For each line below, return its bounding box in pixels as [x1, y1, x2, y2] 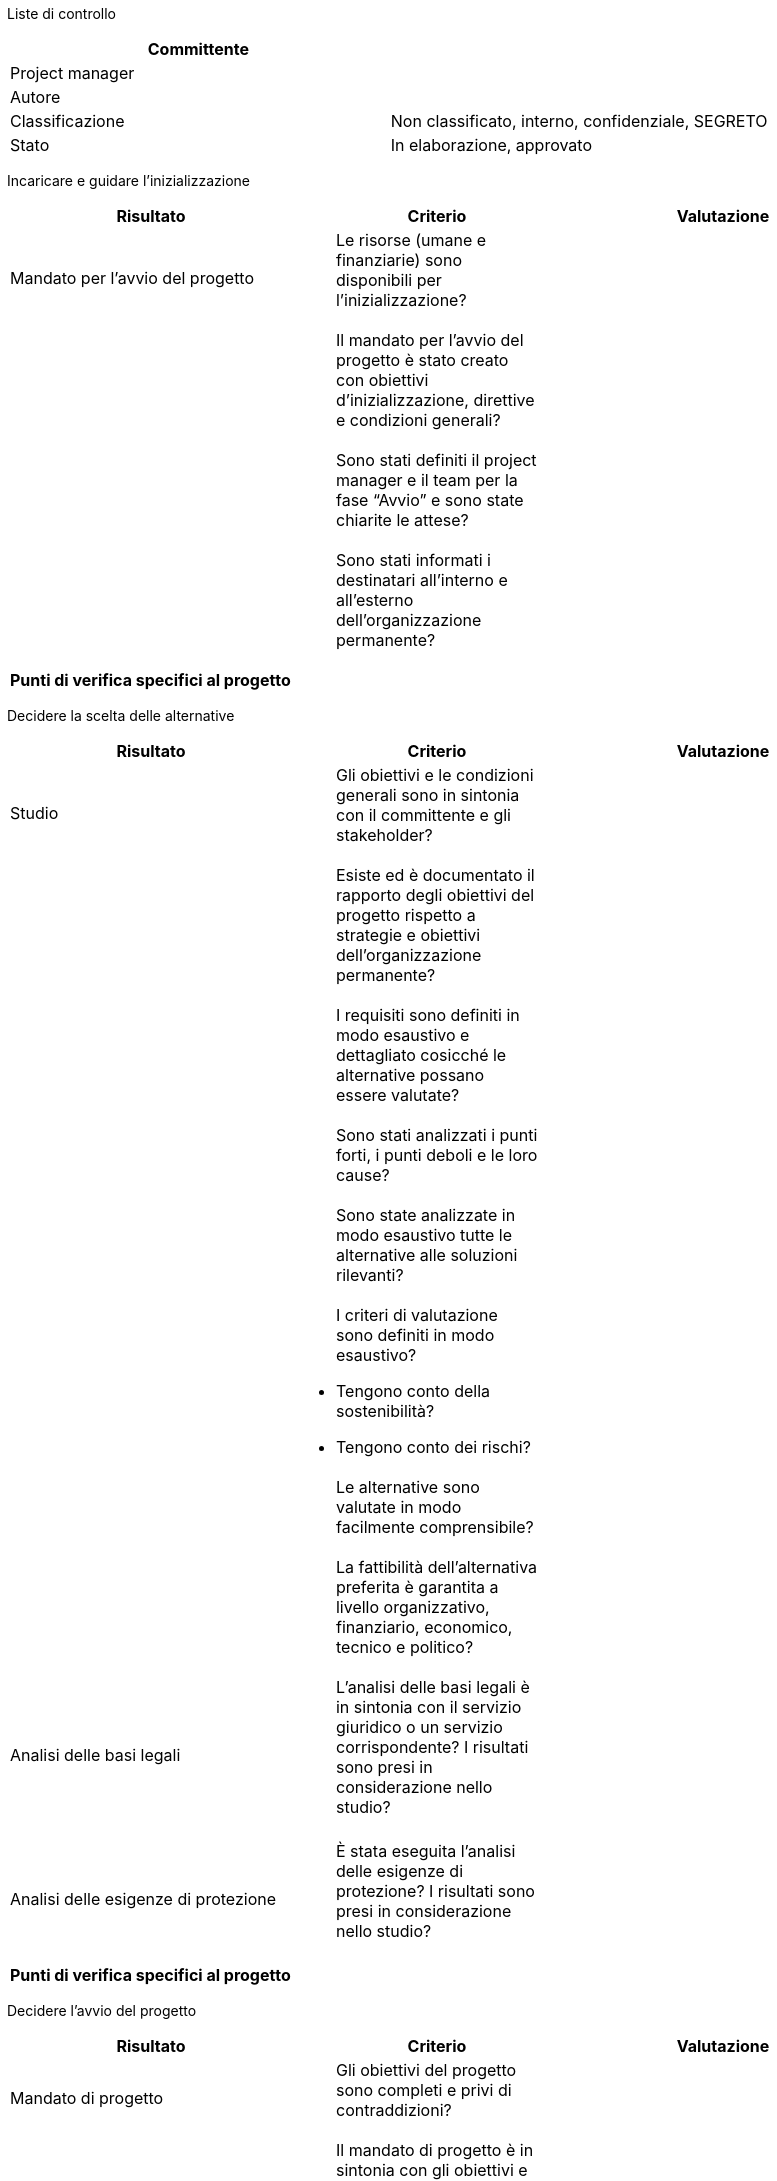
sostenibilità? [335, 1401, 435, 1421]
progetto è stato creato [335, 350, 509, 370]
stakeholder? [335, 825, 433, 845]
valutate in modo [335, 1497, 462, 1517]
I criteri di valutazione [335, 1305, 498, 1325]
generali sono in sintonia [335, 785, 520, 805]
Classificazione [10, 111, 125, 131]
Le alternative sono [335, 1477, 480, 1497]
